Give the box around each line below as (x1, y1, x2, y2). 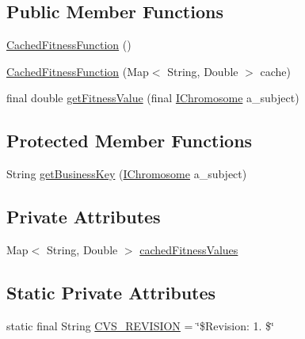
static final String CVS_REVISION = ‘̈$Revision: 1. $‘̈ (6, 317, 274, 333)
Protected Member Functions (6, 128, 253, 153)
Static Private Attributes (6, 280, 216, 304)
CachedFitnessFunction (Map (6, 63, 149, 79)
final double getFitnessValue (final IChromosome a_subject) (6, 90, 299, 106)
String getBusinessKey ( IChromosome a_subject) (6, 166, 247, 182)
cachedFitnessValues (139, 241, 238, 257)
